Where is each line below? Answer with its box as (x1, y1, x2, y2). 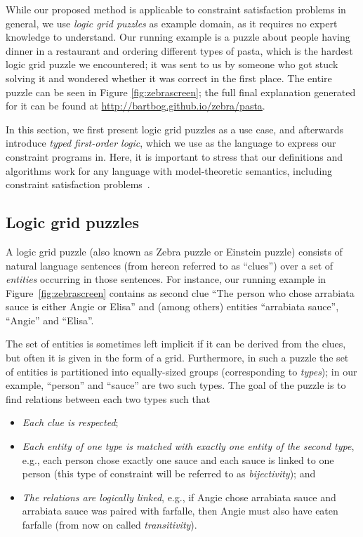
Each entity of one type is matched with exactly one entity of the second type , (22, 439, 355, 453)
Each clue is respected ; (22, 415, 119, 430)
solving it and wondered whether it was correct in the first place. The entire (6, 70, 332, 85)
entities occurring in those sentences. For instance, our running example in (6, 272, 326, 286)
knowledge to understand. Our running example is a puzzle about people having (6, 29, 350, 44)
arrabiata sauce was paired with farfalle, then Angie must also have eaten (22, 503, 338, 518)
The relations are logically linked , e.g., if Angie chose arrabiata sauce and (22, 489, 336, 504)
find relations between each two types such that (6, 391, 211, 406)
